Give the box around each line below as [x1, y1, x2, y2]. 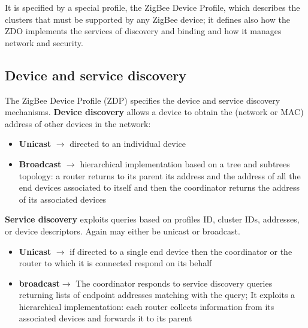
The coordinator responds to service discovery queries [76, 276, 273, 289]
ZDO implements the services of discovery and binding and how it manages [5, 25, 282, 37]
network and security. [5, 36, 83, 49]
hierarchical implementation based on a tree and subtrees [80, 157, 290, 170]
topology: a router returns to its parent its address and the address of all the [19, 169, 301, 182]
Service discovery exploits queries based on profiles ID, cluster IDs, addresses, [5, 213, 300, 225]
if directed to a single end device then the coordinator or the [70, 245, 292, 257]
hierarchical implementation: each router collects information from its [19, 300, 274, 312]
